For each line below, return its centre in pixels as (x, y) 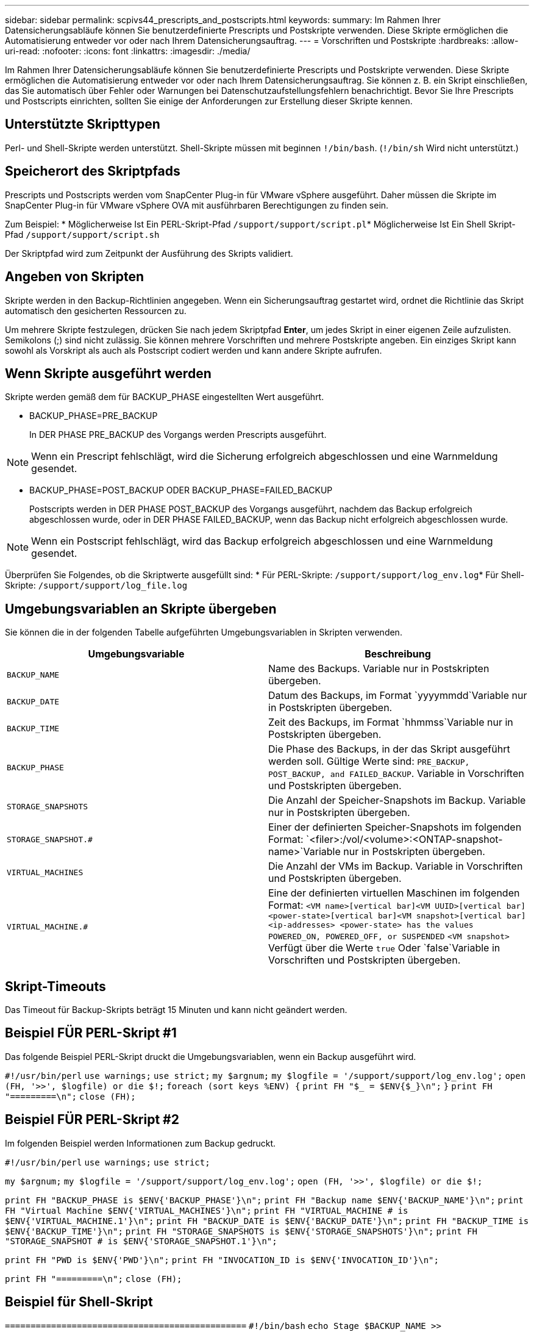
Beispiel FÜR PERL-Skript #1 (91, 1033)
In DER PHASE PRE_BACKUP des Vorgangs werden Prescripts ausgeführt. (178, 435)
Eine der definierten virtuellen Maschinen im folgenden (394, 893)
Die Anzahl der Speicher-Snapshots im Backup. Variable (397, 800)
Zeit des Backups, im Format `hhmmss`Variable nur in (391, 722)
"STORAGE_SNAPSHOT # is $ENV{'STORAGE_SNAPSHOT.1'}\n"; (141, 1241)
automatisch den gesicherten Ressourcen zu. (96, 310)
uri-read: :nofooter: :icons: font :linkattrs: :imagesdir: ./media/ (128, 51)
